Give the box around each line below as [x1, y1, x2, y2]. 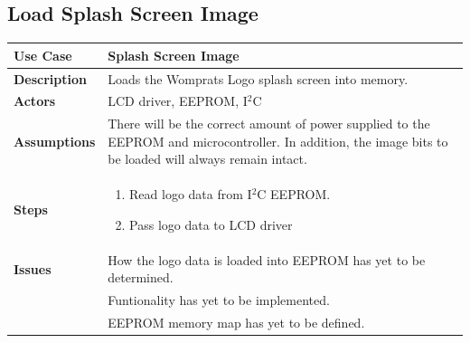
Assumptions [14, 131, 96, 150]
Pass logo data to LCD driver [129, 214, 293, 233]
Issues [14, 259, 52, 278]
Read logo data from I [129, 185, 252, 204]
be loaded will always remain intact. [108, 149, 307, 168]
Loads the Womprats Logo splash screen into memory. [108, 69, 409, 88]
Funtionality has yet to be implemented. [108, 291, 330, 310]
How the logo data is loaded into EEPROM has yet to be [108, 250, 426, 269]
